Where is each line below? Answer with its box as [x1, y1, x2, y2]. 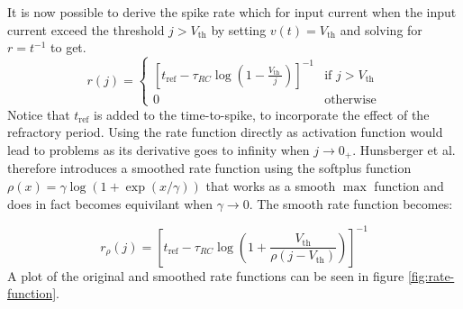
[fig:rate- [407, 266, 455, 285]
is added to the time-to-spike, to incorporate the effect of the [93, 105, 430, 123]
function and [374, 177, 444, 195]
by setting [211, 20, 267, 39]
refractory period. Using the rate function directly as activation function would [7, 123, 443, 141]
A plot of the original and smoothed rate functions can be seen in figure [7, 266, 404, 285]
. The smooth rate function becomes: [249, 194, 453, 213]
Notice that [7, 105, 70, 123]
